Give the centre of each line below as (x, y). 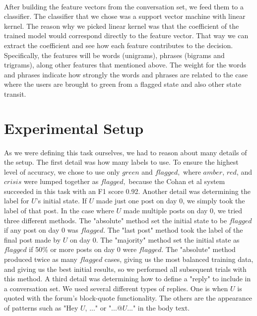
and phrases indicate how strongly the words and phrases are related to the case (126, 74)
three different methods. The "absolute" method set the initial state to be (116, 220)
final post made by (32, 239)
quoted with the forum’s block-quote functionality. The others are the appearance (128, 298)
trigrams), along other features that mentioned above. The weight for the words (125, 65)
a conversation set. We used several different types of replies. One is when (116, 288)
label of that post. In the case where (59, 211)
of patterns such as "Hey (41, 308)
